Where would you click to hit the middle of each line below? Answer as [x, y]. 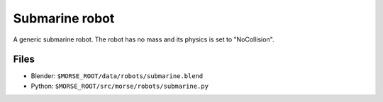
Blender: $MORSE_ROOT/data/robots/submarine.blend [117, 76]
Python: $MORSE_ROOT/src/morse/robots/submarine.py [120, 86]
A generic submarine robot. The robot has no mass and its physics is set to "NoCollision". [144, 39]
